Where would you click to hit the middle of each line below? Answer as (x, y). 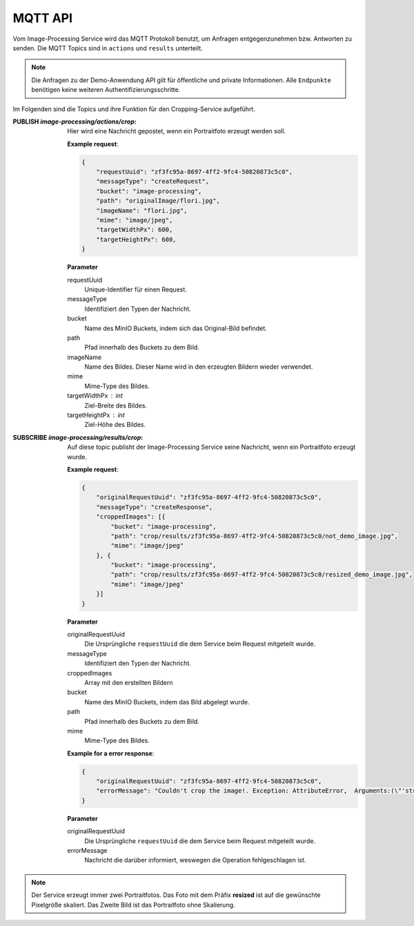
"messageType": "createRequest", (153, 182)
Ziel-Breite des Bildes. (116, 405)
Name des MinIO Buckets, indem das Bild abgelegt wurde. (167, 702)
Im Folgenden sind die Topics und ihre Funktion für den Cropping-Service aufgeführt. (134, 109)
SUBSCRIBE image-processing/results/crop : (78, 437)
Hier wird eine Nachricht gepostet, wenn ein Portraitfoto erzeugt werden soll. (177, 131)
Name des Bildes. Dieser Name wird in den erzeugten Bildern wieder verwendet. (199, 367)
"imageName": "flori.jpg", (142, 210)
